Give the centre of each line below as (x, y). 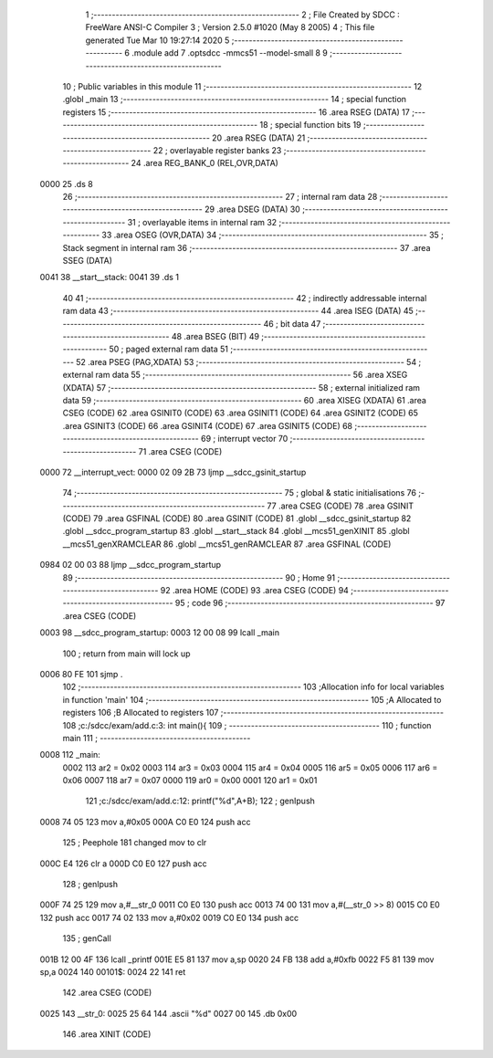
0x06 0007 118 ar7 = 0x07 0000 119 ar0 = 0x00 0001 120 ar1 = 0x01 (190, 780)
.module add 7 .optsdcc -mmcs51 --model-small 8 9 (230, 53)
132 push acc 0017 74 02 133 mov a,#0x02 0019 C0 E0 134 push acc (169, 917)
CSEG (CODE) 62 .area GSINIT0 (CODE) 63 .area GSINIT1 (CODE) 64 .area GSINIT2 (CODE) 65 (241, 413)
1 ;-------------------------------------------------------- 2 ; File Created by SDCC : (243, 15)
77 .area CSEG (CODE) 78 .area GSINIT (341, 506)
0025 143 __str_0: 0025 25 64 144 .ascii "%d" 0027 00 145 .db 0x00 (168, 1013)
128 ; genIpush (90, 885)
